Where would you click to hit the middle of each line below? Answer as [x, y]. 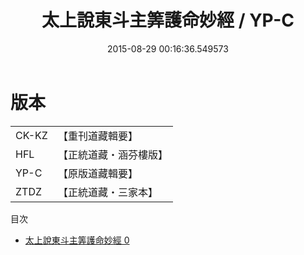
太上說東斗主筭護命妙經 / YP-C [168, 20]
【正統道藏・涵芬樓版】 [112, 154]
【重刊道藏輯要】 [97, 136]
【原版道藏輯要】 [97, 173]
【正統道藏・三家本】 [107, 192]
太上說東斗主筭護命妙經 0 [77, 240]
